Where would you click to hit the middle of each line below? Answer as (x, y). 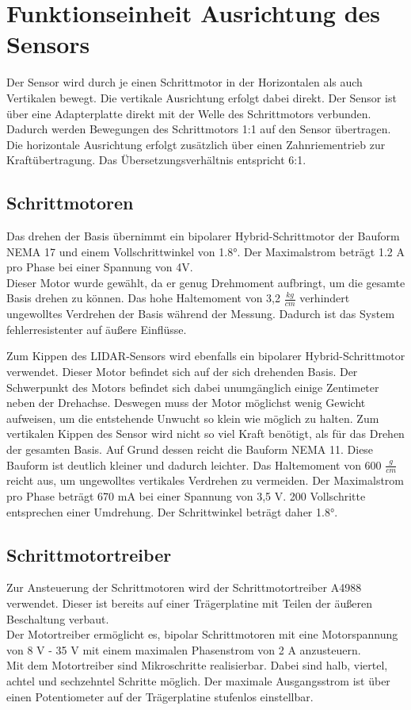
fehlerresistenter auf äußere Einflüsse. (97, 329)
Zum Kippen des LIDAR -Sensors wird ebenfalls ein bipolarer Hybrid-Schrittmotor (206, 356)
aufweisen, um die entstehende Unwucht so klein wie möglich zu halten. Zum (193, 418)
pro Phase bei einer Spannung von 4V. (100, 267)
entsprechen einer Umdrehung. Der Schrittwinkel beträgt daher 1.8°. (172, 511)
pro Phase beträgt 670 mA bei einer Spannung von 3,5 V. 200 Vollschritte (186, 496)
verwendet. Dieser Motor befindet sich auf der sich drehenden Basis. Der (182, 372)
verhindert (325, 298)
